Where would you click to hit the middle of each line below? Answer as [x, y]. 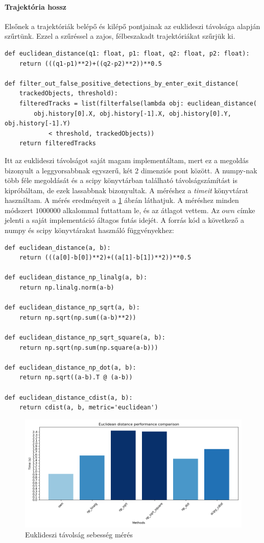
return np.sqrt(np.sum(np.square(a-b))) [89, 347]
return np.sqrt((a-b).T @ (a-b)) [76, 378]
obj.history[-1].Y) [38, 124]
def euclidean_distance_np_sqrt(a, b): [72, 308]
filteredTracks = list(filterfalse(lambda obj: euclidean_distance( [138, 103]
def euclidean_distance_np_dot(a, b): [70, 367]
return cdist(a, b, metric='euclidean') [89, 408]
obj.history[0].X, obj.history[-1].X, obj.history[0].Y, [133, 113]
